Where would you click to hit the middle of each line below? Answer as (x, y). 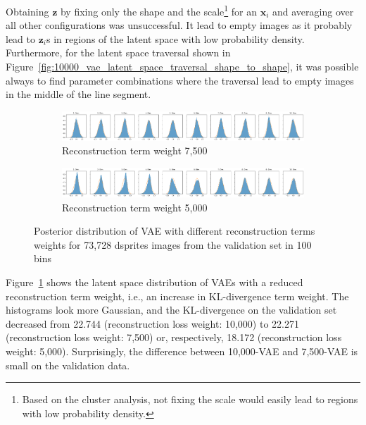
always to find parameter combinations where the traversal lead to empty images (180, 80)
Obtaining (27, 11)
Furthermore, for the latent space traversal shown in (118, 53)
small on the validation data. (68, 365)
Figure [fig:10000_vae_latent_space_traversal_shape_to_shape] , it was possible (182, 67)
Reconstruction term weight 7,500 (135, 150)
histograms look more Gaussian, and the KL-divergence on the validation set (171, 310)
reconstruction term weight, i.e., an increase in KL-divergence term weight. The (177, 296)
